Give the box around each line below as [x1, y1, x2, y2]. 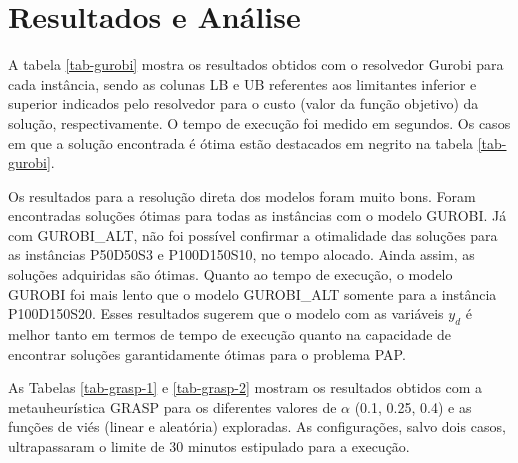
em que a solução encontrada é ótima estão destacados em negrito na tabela [8, 132, 474, 153]
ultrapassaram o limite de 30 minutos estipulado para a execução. [8, 436, 410, 457]
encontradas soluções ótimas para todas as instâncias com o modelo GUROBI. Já [8, 205, 507, 226]
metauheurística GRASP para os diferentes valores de [8, 396, 337, 417]
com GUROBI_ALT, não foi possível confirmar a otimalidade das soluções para [8, 224, 498, 245]
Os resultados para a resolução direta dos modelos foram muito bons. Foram [8, 185, 476, 206]
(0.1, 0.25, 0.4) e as [354, 396, 472, 417]
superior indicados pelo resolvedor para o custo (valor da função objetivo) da [8, 93, 479, 114]
